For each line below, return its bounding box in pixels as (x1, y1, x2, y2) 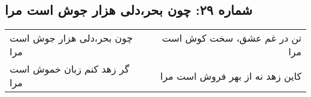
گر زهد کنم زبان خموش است (10, 62, 130, 76)
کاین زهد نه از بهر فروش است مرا (160, 68, 301, 83)
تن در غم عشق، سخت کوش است (161, 31, 301, 45)
